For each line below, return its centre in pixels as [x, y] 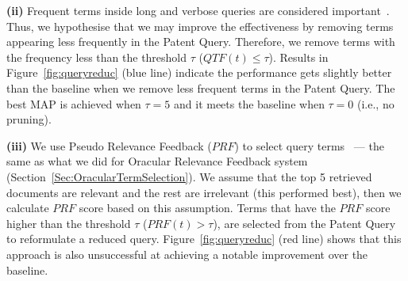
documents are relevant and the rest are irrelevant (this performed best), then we [204, 192]
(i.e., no [376, 103]
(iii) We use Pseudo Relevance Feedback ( [109, 145]
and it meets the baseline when [249, 103]
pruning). [29, 119]
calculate [28, 208]
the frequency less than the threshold [97, 57]
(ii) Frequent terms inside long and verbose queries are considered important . [198, 10]
